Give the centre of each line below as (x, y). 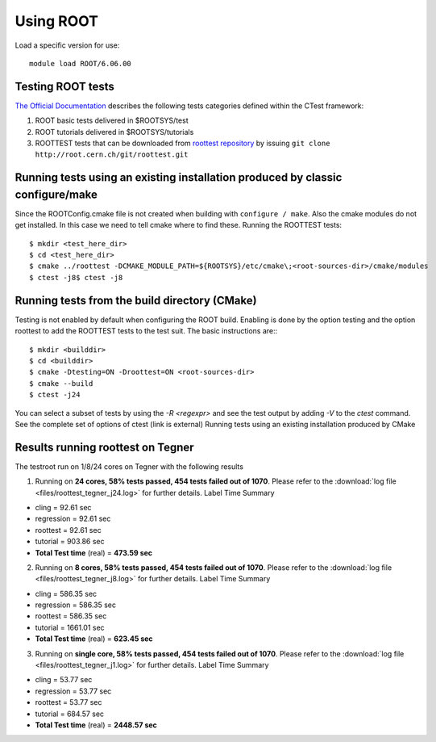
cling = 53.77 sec (64, 680)
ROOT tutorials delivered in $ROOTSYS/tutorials (114, 132)
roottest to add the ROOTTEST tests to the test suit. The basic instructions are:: (146, 331)
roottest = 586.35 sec (71, 616)
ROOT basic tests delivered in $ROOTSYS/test (112, 120)
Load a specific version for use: (67, 45)
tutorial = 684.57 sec (70, 714)
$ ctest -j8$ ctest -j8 (76, 277)
